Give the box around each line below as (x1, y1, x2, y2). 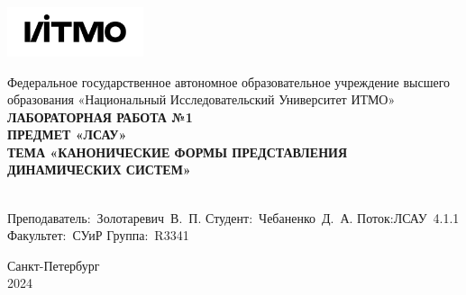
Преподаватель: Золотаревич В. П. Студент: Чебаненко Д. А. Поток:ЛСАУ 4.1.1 (7, 208, 460, 227)
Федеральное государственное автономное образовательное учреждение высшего (7, 72, 451, 91)
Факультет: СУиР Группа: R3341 (7, 226, 189, 245)
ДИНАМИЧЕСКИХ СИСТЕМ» (7, 160, 191, 179)
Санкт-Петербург (7, 255, 100, 274)
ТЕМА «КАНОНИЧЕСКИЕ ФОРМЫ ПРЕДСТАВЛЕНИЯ (7, 142, 348, 161)
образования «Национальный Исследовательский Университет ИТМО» (7, 90, 396, 109)
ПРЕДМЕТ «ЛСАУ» (7, 125, 127, 144)
